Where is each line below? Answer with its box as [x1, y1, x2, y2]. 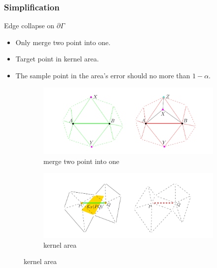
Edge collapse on [4, 20, 55, 31]
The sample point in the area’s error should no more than [15, 70, 190, 80]
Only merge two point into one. [15, 37, 110, 47]
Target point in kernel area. [15, 54, 99, 64]
